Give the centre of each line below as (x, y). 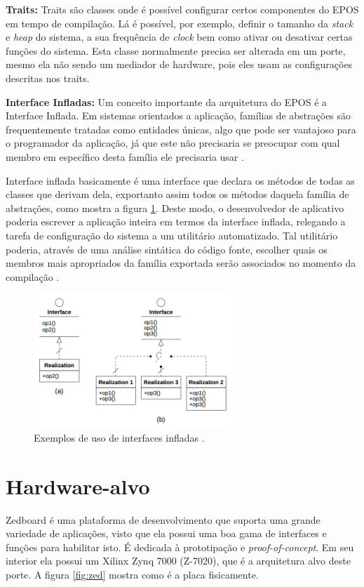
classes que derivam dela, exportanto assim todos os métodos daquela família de (177, 194)
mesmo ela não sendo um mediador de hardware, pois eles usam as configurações (179, 64)
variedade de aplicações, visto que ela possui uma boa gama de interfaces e (166, 533)
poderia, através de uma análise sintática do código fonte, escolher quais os (167, 249)
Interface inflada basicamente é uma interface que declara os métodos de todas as (180, 180)
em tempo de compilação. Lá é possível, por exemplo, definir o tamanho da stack (180, 23)
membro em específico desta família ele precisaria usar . (125, 156)
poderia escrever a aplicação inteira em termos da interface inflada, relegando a (176, 222)
